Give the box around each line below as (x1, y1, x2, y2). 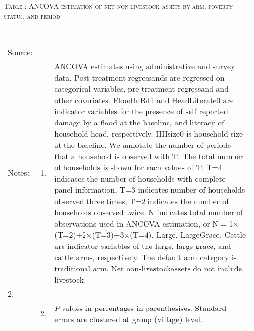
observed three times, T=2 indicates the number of (54, 195, 229, 207)
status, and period (4, 10, 60, 21)
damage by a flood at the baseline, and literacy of (54, 116, 224, 128)
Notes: (8, 167, 30, 179)
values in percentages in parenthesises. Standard (62, 302, 227, 313)
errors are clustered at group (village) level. (54, 313, 203, 325)
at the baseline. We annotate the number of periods (54, 139, 231, 150)
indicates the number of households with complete (54, 172, 226, 184)
